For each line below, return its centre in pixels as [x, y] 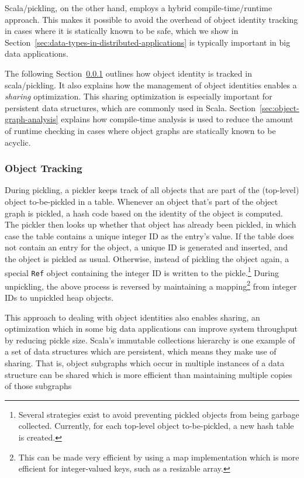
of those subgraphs [38, 386]
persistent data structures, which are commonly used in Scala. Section [130, 107]
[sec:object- [279, 107]
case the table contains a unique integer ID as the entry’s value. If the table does [149, 235]
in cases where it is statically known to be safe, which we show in [122, 31]
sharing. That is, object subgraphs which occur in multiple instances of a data [145, 363]
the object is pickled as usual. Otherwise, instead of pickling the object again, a [147, 258]
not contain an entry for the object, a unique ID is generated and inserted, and [146, 247]
